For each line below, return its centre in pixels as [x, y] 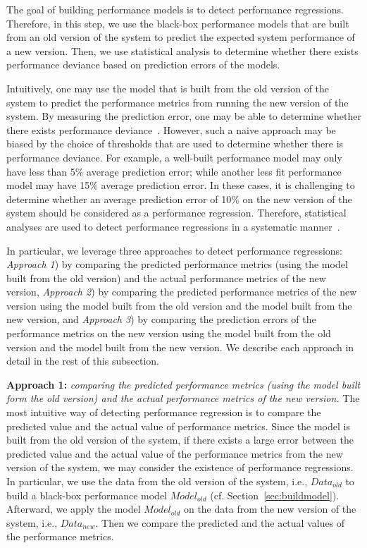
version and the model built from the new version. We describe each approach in [180, 347]
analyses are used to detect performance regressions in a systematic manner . [173, 226]
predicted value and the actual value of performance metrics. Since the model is [178, 426]
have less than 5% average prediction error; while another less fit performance [174, 171]
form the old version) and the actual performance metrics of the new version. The [183, 398]
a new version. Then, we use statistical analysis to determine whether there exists [182, 50]
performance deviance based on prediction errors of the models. [143, 65]
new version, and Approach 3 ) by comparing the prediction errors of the [161, 319]
